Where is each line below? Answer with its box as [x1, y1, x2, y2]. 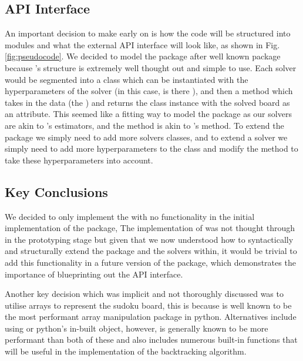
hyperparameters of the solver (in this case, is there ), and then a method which [5, 85, 293, 97]
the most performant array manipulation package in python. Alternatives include [5, 310, 297, 323]
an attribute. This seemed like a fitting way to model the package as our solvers [5, 108, 292, 120]
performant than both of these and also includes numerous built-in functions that [5, 333, 298, 346]
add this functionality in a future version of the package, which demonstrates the [5, 256, 296, 268]
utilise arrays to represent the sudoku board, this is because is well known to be [5, 299, 292, 311]
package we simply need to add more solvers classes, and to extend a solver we [5, 131, 288, 143]
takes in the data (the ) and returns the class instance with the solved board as [5, 96, 290, 108]
